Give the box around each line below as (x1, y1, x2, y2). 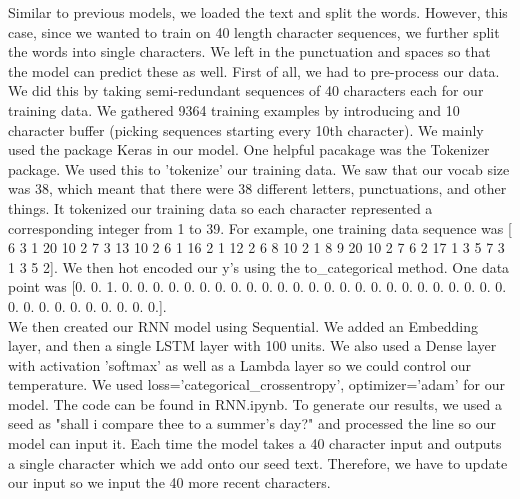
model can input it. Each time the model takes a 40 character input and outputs (8, 433, 502, 454)
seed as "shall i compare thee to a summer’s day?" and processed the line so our (8, 413, 496, 434)
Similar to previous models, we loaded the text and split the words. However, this (8, 2, 508, 22)
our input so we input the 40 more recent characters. (8, 472, 331, 493)
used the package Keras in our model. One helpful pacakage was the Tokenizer (8, 139, 490, 160)
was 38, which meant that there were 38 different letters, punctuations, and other (8, 178, 507, 199)
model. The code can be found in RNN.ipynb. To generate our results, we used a (8, 393, 503, 414)
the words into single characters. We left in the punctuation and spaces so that (8, 41, 491, 62)
